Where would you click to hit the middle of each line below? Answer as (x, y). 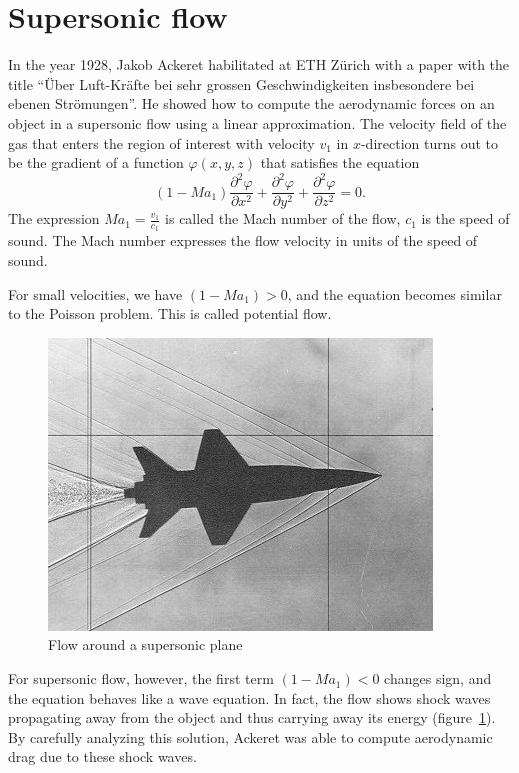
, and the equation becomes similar (394, 293)
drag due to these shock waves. (102, 756)
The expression (54, 218)
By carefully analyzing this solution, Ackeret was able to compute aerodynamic (250, 736)
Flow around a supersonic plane (145, 644)
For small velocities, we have (95, 293)
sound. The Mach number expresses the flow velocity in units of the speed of (243, 240)
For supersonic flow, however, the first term (141, 678)
